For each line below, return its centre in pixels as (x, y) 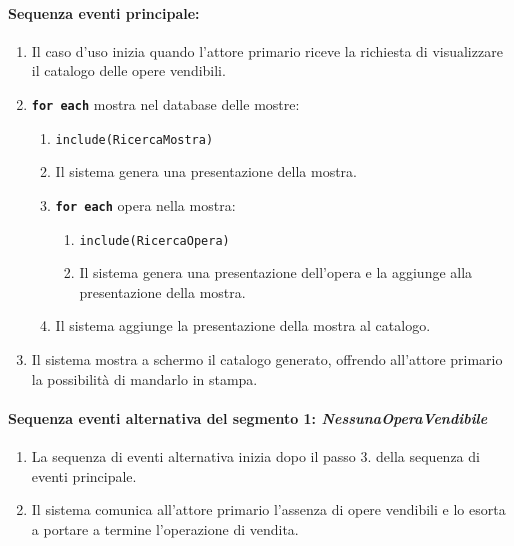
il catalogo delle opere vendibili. (128, 70)
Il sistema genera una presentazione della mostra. (206, 171)
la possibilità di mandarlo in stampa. (144, 378)
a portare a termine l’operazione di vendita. (165, 528)
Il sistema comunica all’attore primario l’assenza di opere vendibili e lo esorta (268, 509)
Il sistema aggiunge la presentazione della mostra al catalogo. (243, 325)
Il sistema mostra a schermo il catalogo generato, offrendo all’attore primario (267, 358)
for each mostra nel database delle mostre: (165, 103)
